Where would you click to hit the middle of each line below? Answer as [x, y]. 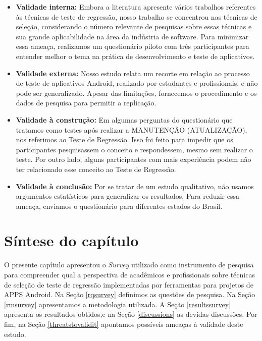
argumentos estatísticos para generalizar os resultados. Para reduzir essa [127, 196]
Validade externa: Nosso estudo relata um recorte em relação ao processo [133, 73]
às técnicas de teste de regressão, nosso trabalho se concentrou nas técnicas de [137, 16]
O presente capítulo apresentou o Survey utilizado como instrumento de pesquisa [129, 265]
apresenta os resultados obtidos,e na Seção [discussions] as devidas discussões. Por [131, 314]
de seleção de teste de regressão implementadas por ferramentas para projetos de [129, 284]
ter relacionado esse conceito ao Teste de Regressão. [96, 169]
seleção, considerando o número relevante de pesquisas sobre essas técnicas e [134, 26]
